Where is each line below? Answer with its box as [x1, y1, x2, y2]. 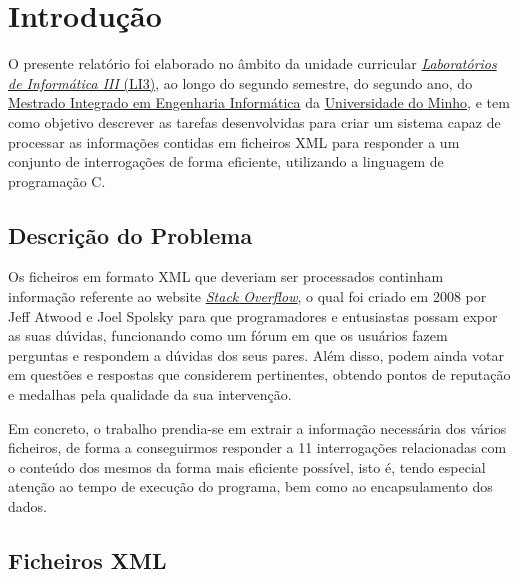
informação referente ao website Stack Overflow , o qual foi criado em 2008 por [8, 286, 487, 307]
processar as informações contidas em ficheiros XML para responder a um [8, 131, 460, 152]
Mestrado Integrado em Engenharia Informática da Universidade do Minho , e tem [8, 92, 510, 113]
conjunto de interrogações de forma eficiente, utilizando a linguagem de [8, 151, 444, 172]
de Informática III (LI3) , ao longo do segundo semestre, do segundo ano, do [8, 72, 473, 93]
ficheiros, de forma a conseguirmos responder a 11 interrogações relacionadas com [8, 437, 507, 458]
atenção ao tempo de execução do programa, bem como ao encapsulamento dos [8, 476, 493, 497]
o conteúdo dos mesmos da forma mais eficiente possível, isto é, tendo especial [8, 456, 486, 477]
